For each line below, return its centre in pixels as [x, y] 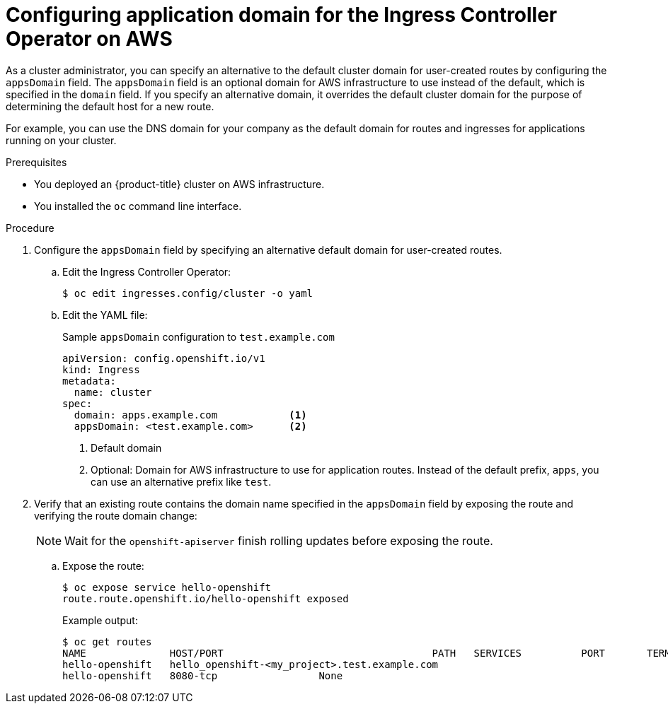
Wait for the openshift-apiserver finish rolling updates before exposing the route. [279, 540]
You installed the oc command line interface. [138, 206]
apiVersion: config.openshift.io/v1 [164, 358]
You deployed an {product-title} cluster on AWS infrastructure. [179, 184]
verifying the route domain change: [116, 515]
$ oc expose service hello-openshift [167, 587]
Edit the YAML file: [105, 315]
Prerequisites [36, 162]
